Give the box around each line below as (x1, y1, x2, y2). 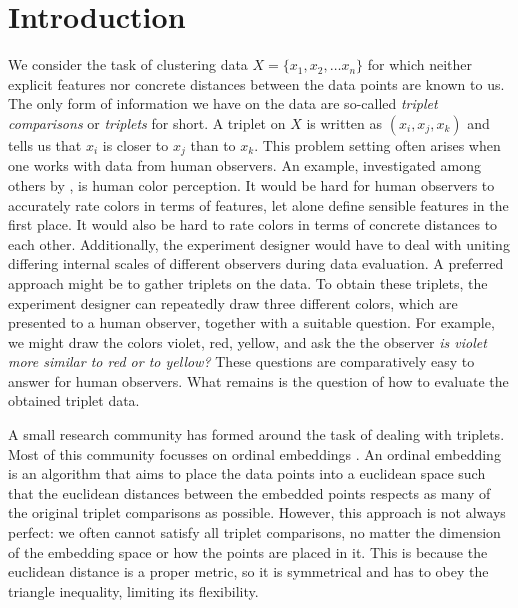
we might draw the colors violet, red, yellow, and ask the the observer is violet (8, 331, 487, 352)
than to (190, 134, 236, 155)
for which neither (367, 54, 473, 75)
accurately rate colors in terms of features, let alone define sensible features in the (8, 194, 509, 215)
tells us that (8, 134, 82, 155)
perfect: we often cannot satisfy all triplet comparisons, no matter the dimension (8, 522, 501, 543)
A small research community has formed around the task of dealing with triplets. (8, 424, 505, 445)
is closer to (102, 134, 169, 155)
